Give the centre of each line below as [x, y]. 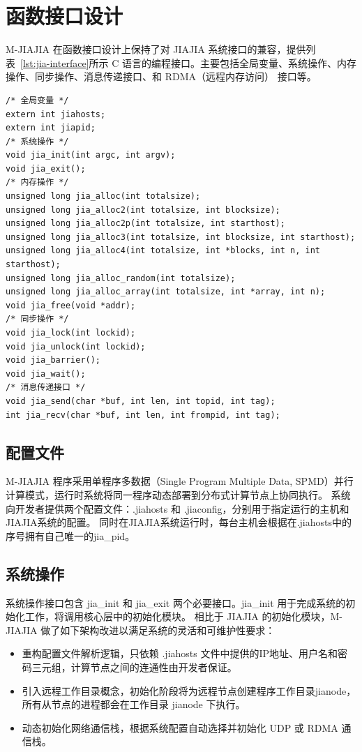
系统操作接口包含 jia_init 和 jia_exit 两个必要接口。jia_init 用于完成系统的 [176, 602]
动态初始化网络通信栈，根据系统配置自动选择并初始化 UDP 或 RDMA [180, 727]
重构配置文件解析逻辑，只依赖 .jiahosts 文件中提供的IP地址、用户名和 [180, 653]
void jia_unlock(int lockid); [76, 346]
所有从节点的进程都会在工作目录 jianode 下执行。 [134, 704]
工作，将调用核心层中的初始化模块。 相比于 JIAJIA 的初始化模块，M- [183, 616]
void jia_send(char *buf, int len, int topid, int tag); [141, 401]
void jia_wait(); [46, 374]
